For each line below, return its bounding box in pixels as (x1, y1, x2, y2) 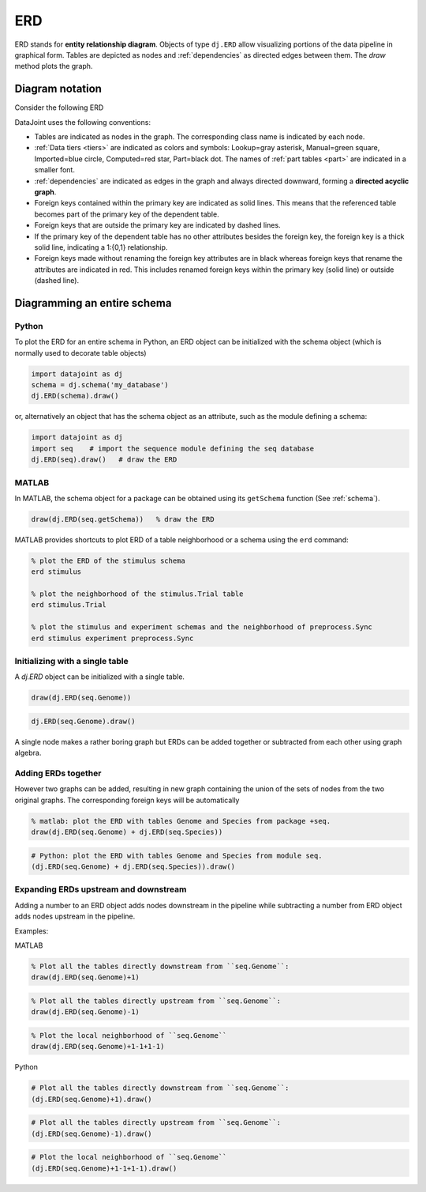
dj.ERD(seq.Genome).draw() (31, 716, 136, 726)
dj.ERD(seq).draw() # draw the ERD (31, 455, 177, 464)
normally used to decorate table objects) (14, 348, 147, 357)
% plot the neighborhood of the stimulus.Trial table (31, 590, 244, 598)
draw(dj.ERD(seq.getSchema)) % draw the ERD (31, 515, 215, 523)
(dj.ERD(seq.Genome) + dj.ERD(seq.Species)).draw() (31, 862, 236, 871)
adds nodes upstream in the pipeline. (14, 911, 136, 921)
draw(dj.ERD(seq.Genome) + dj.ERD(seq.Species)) (31, 828, 223, 837)
